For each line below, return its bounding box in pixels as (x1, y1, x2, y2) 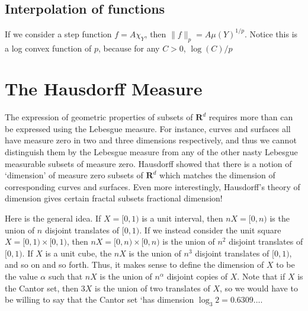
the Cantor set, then (5, 281, 79, 294)
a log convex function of (5, 41, 92, 54)
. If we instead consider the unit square (139, 223, 281, 236)
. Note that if (237, 270, 285, 282)
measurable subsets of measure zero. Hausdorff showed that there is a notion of (5, 157, 292, 169)
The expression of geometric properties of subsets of (5, 111, 193, 123)
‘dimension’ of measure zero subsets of (5, 169, 143, 181)
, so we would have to (220, 281, 298, 294)
